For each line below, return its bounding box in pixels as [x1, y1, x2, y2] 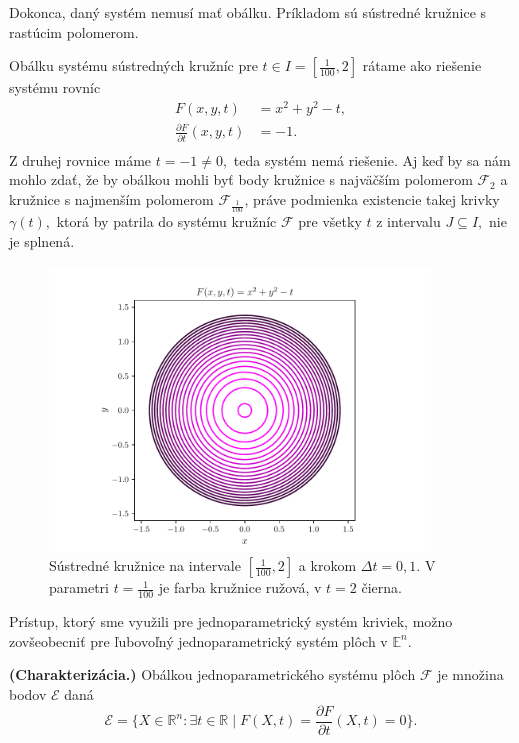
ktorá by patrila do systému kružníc [56, 211, 277, 232]
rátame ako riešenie [362, 55, 482, 76]
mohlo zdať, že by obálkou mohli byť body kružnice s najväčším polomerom [9, 169, 473, 190]
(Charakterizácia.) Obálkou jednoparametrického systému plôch [9, 664, 416, 685]
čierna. [361, 577, 402, 598]
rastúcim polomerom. [9, 21, 139, 42]
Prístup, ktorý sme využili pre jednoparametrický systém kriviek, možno [9, 611, 453, 632]
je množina [437, 664, 504, 685]
